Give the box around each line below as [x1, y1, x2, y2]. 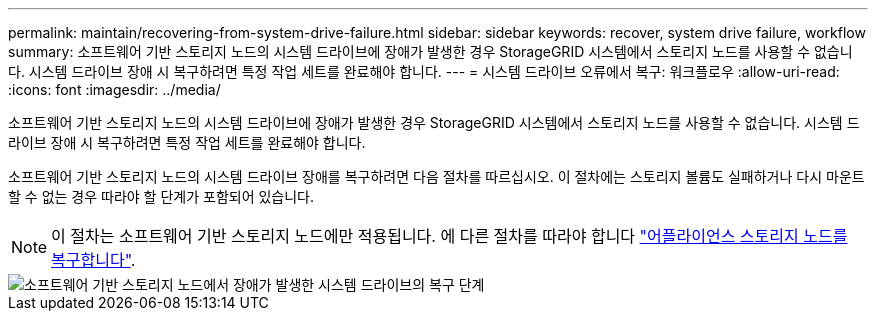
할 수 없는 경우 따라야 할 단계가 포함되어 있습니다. [8, 188, 315, 205]
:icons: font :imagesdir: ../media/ [8, 81, 221, 98]
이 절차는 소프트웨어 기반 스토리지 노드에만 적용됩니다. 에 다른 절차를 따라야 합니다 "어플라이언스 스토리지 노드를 [51, 226, 848, 246]
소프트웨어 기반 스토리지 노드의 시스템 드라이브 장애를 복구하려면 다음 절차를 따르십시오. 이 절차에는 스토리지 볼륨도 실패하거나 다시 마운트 [8, 168, 865, 185]
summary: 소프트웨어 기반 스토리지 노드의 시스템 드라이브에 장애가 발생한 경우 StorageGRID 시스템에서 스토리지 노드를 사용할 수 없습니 [8, 43, 853, 60]
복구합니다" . [51, 250, 136, 270]
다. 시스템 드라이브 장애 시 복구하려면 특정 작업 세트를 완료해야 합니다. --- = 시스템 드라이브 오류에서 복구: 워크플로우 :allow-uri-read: [8, 63, 840, 80]
